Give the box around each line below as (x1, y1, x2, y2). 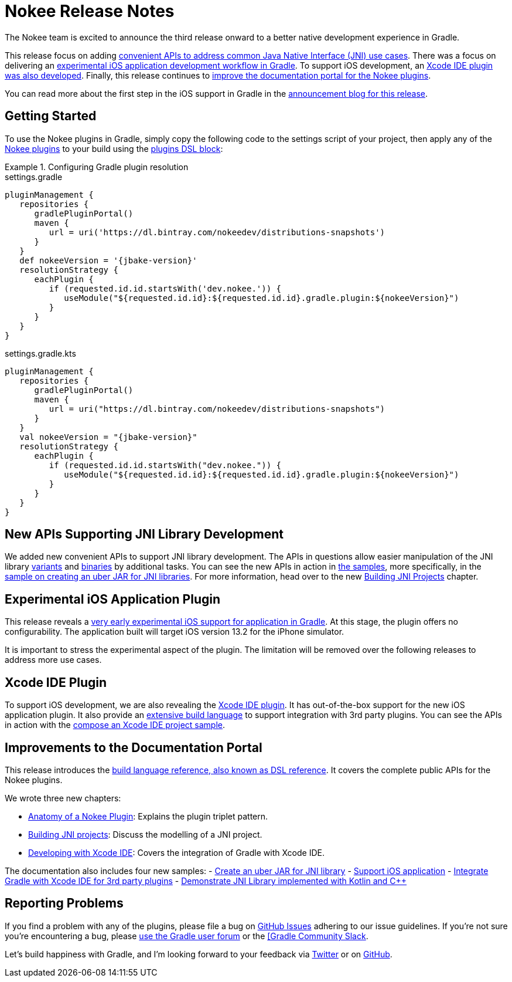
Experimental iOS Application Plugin (5, 591, 221, 607)
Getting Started (5, 109, 97, 124)
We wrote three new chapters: (5, 793, 121, 803)
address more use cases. (5, 655, 102, 665)
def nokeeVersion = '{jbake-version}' (19, 255, 197, 265)
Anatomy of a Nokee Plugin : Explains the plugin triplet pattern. (28, 811, 268, 821)
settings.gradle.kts (5, 348, 76, 358)
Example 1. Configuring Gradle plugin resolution (5, 161, 189, 172)
